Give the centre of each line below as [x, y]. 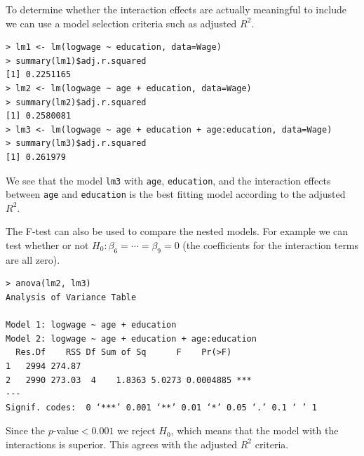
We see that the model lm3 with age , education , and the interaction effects [168, 180]
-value [66, 430]
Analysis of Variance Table [71, 298]
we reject [136, 430]
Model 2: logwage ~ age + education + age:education [131, 338]
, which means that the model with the [255, 430]
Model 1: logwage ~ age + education [91, 325]
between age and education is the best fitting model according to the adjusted [176, 194]
